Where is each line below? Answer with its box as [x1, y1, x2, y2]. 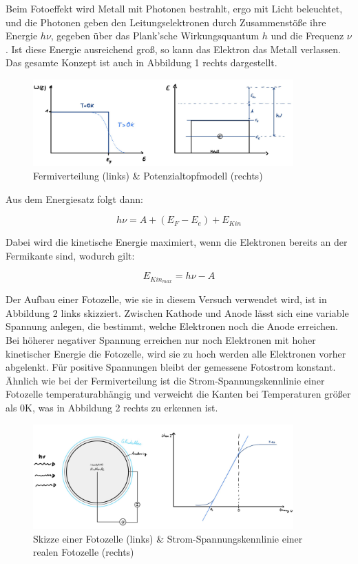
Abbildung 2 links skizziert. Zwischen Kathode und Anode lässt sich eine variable [6, 305, 349, 320]
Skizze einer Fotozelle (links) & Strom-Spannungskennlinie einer [33, 531, 303, 545]
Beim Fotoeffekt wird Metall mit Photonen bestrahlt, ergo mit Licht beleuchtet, [6, 1, 343, 15]
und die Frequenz [271, 28, 344, 43]
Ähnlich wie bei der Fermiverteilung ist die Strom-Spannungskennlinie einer [6, 373, 325, 387]
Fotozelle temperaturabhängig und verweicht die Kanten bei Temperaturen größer [6, 387, 351, 401]
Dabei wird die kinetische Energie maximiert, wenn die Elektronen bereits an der [6, 235, 348, 249]
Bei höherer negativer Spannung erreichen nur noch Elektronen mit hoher [6, 333, 316, 347]
